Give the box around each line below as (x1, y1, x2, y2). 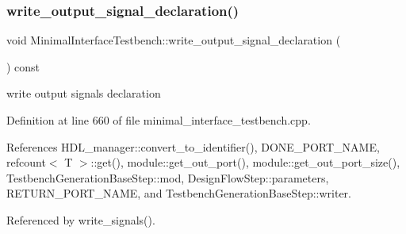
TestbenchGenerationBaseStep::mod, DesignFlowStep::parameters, (6, 169, 329, 186)
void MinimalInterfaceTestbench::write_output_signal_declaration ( (6, 32, 341, 48)
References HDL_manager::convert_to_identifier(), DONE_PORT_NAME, (6, 138, 380, 155)
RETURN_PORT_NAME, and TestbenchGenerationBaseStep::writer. (6, 185, 351, 201)
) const (6, 58, 40, 75)
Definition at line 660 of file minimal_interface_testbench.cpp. (6, 112, 311, 128)
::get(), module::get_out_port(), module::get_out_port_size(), (90, 154, 400, 171)
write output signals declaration (6, 85, 161, 102)
